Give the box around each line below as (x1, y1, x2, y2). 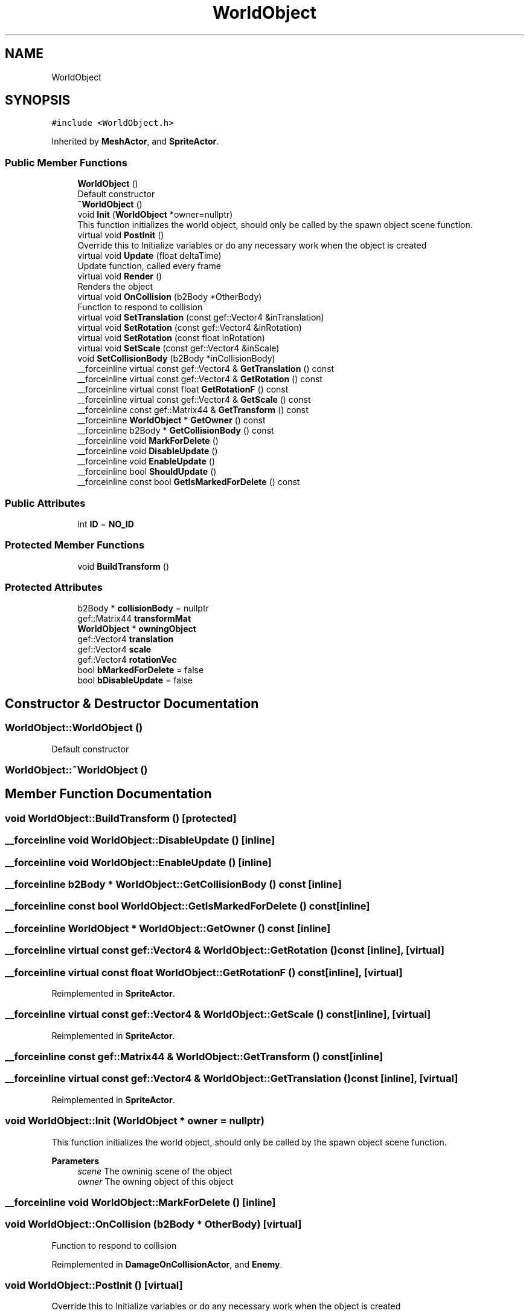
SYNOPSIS (5, 93, 71, 108)
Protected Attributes (5, 581, 103, 594)
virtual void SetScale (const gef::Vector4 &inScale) (77, 343, 280, 354)
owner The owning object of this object (77, 1176, 234, 1187)
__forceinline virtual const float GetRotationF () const (77, 384, 289, 395)
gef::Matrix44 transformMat (77, 613, 191, 624)
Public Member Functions (5, 156, 127, 169)
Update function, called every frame (77, 261, 221, 272)
